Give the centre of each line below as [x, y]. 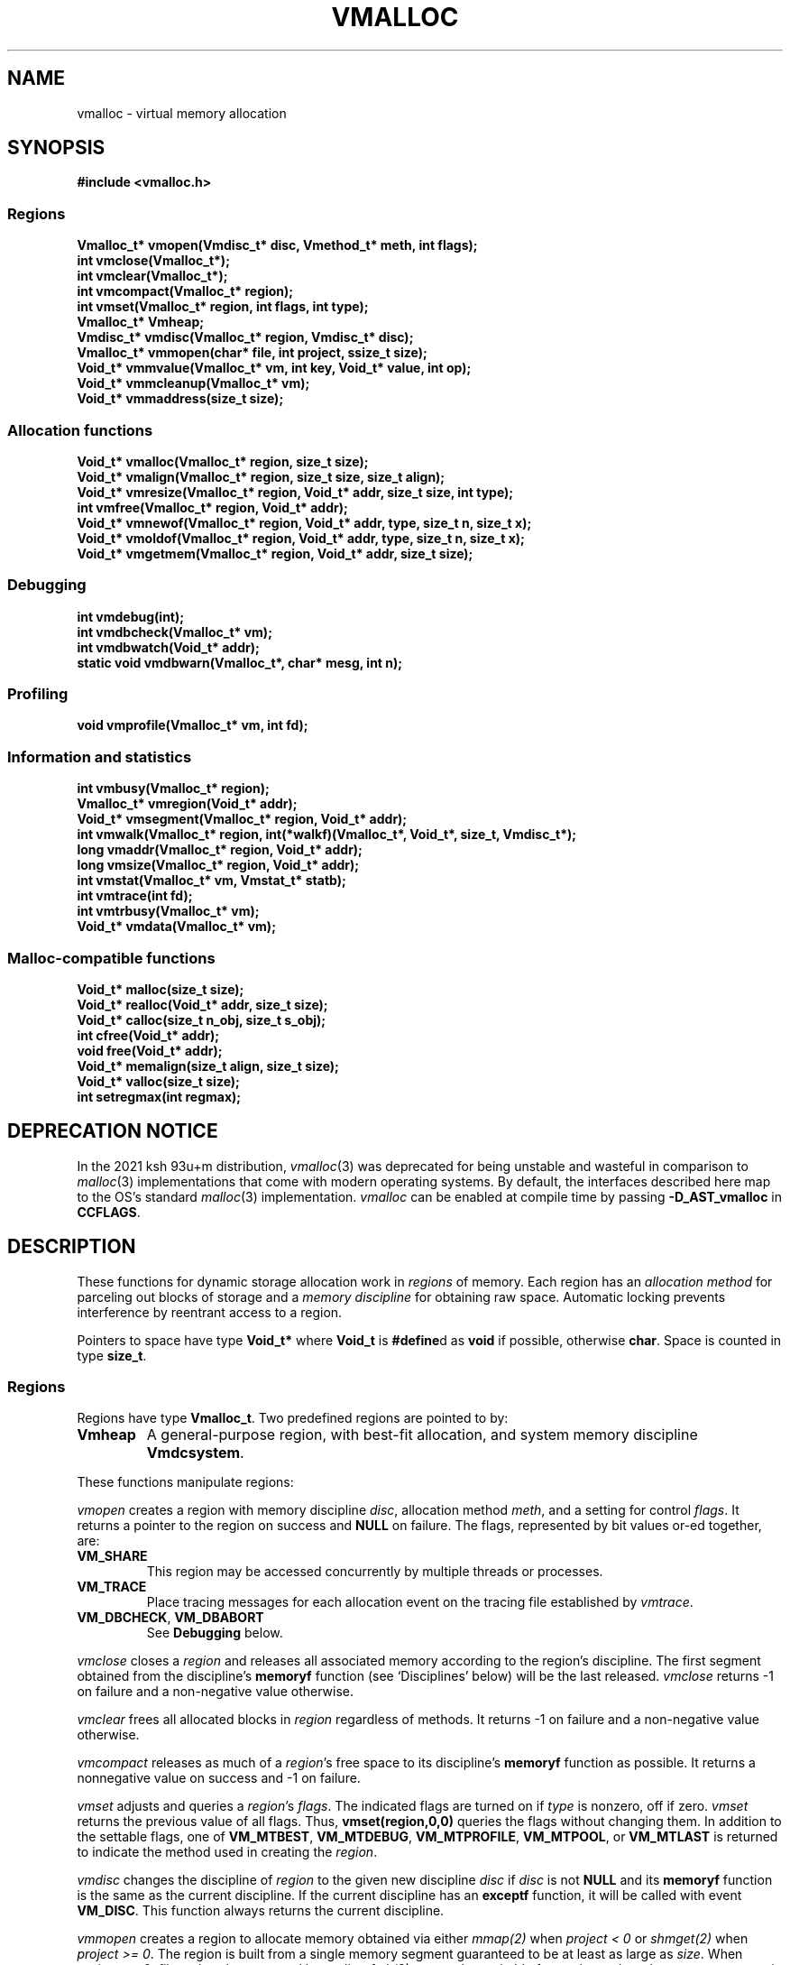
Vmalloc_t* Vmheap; [141, 322]
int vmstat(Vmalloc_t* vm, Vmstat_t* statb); [211, 881]
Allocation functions [80, 430]
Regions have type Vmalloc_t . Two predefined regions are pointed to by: [293, 1418]
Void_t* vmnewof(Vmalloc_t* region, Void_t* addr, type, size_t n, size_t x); [304, 522]
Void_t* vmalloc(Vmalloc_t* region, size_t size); [223, 461]
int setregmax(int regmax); [159, 1096]
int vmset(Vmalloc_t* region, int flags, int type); [223, 307]
